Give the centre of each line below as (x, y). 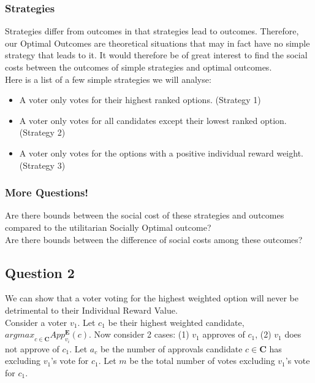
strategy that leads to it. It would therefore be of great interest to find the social (156, 55)
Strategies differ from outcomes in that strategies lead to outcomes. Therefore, (152, 31)
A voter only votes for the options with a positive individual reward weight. (161, 153)
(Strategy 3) (42, 165)
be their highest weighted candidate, (176, 322)
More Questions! (47, 192)
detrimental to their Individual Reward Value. (91, 310)
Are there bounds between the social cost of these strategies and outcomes (145, 215)
